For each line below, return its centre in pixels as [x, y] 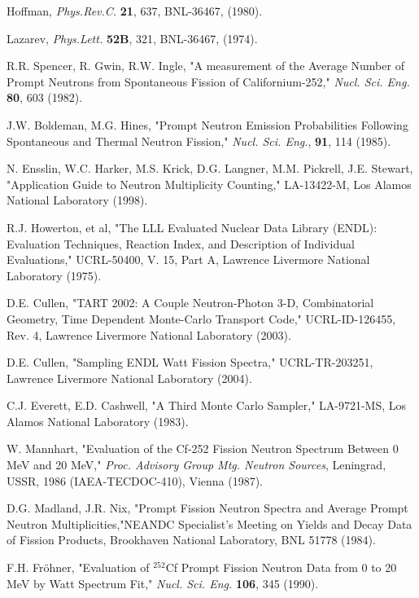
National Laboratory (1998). [77, 200]
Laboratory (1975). [54, 275]
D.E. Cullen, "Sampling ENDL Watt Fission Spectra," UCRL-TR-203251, [190, 362]
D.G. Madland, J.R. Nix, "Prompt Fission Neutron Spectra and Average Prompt [207, 508]
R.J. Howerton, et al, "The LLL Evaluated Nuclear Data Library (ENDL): [192, 227]
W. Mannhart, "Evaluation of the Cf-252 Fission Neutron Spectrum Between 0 [203, 448]
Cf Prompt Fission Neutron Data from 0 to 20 [281, 567]
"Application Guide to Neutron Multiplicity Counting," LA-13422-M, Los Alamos [209, 184]
